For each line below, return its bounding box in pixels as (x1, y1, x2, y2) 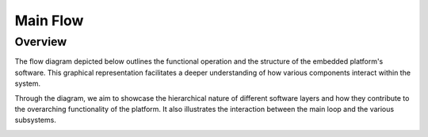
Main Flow (14, 12, 84, 29)
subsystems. (14, 115, 57, 125)
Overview (14, 35, 67, 49)
